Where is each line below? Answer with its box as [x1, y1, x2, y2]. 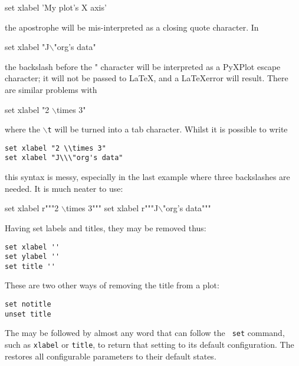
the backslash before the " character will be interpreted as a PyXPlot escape [5, 60, 281, 72]
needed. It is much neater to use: [5, 182, 123, 194]
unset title [5, 310, 51, 318]
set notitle [5, 300, 51, 309]
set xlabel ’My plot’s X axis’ [5, 1, 107, 13]
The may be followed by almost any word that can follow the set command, [5, 327, 285, 339]
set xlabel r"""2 [5, 202, 59, 214]
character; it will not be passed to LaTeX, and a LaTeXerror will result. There [5, 72, 288, 84]
